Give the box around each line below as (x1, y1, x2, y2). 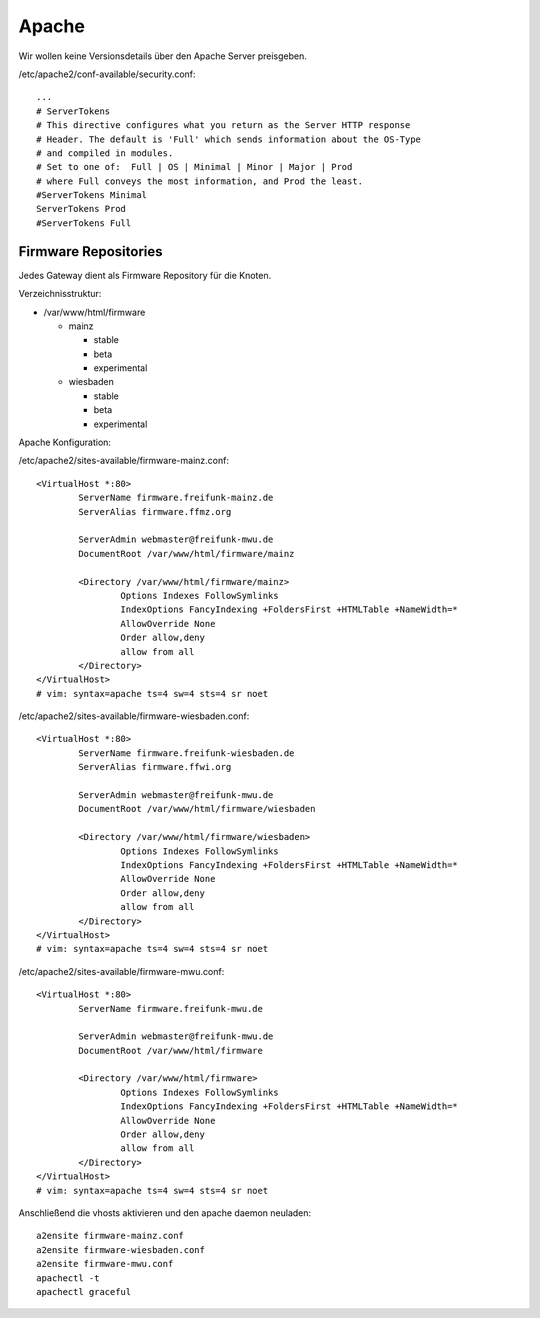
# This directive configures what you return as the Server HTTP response (36, 120, 411, 131)
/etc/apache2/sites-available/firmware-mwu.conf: (18, 965, 225, 977)
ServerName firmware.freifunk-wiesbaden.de (78, 747, 295, 759)
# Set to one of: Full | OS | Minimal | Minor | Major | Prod (36, 161, 353, 173)
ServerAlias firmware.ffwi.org (78, 761, 232, 773)
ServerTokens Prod (36, 203, 127, 215)
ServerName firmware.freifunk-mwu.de (78, 1003, 264, 1014)
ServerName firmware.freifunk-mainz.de (78, 492, 274, 504)
